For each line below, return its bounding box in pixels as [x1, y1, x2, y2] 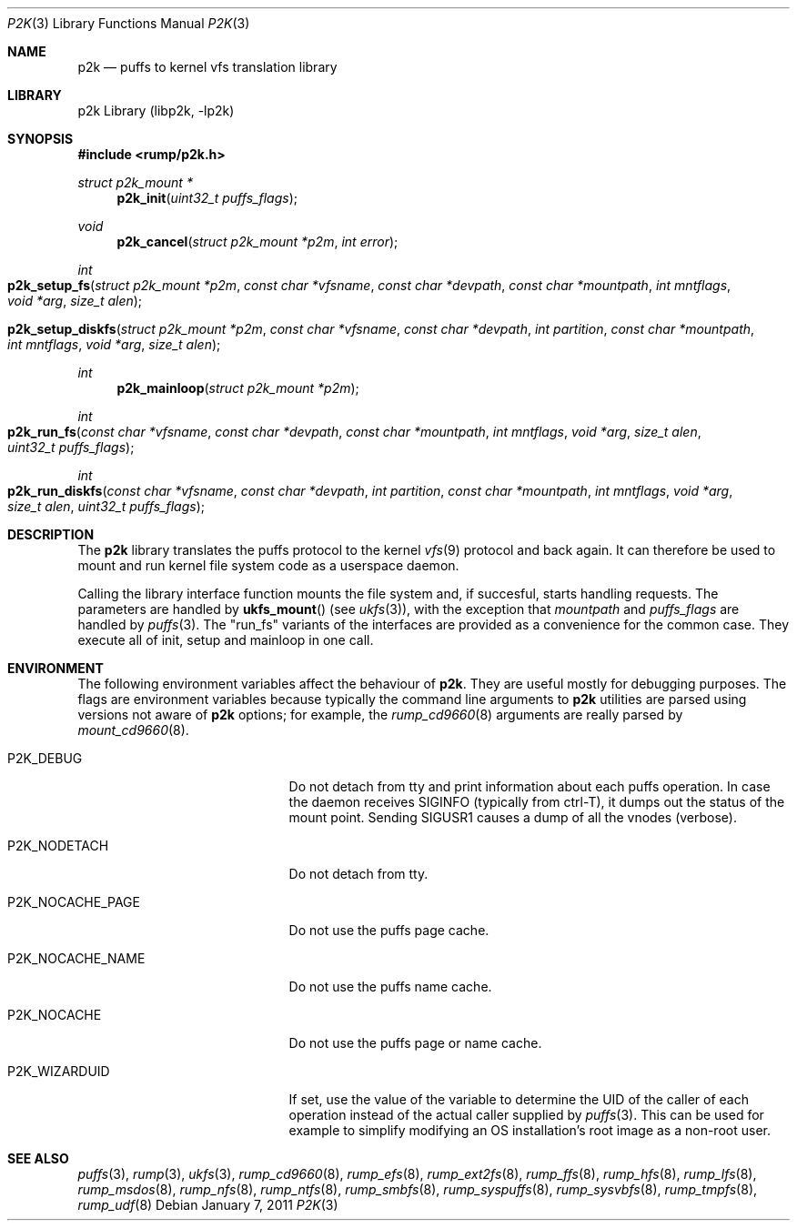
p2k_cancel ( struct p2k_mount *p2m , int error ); [116, 234, 398, 249]
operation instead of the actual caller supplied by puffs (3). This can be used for [288, 1107, 764, 1122]
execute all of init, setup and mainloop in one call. [77, 632, 374, 648]
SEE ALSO [7, 1151, 69, 1166]
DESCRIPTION [7, 527, 95, 542]
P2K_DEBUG [7, 750, 83, 766]
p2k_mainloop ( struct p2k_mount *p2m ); [116, 380, 359, 396]
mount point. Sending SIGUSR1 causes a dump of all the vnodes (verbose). [288, 810, 737, 825]
